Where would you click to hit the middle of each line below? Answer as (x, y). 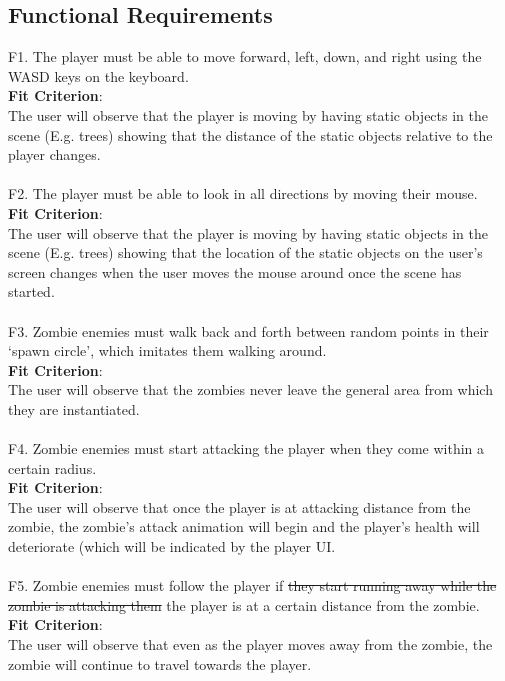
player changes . (54, 154)
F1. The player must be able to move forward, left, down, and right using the (245, 56)
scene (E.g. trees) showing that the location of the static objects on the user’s (245, 252)
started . (31, 291)
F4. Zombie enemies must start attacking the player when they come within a (246, 448)
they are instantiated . (74, 408)
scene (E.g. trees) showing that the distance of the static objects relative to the (250, 134)
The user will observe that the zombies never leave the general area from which (250, 389)
